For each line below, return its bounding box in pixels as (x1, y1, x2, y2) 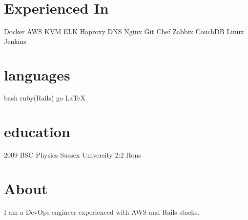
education (4, 121, 70, 141)
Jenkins (4, 36, 26, 46)
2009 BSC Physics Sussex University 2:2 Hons (4, 150, 141, 160)
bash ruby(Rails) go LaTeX (4, 93, 86, 103)
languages (4, 64, 70, 84)
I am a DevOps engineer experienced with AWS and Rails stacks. (4, 206, 200, 217)
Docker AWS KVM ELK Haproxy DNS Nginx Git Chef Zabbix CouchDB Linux (4, 26, 244, 37)
